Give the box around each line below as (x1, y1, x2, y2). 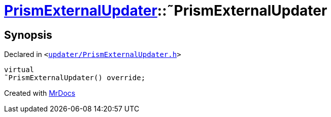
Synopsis (4, 28, 52, 41)
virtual (4, 66, 35, 74)
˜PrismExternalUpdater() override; (4, 74, 146, 82)
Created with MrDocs (4, 89, 76, 98)
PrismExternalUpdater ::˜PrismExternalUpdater (4, 2, 327, 19)
